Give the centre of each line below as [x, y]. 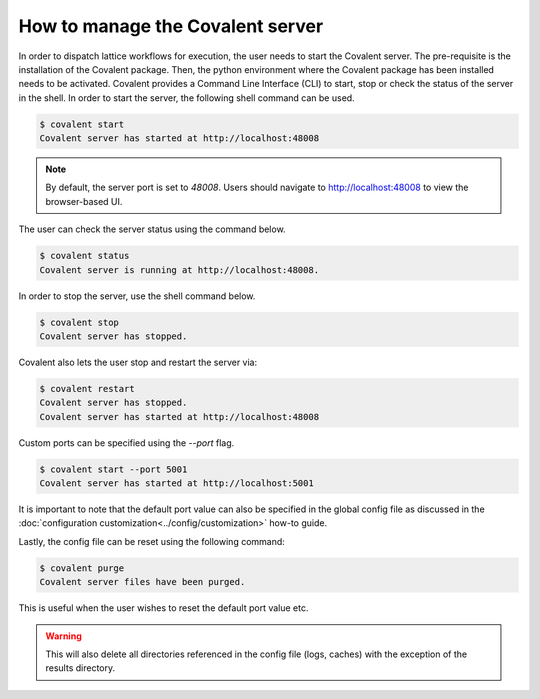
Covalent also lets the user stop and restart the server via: [138, 362]
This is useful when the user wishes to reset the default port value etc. [163, 608]
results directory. [80, 668]
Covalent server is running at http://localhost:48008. [179, 269]
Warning [63, 636]
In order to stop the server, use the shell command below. [137, 296]
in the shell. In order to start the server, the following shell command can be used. [186, 97]
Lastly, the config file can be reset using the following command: [151, 541]
